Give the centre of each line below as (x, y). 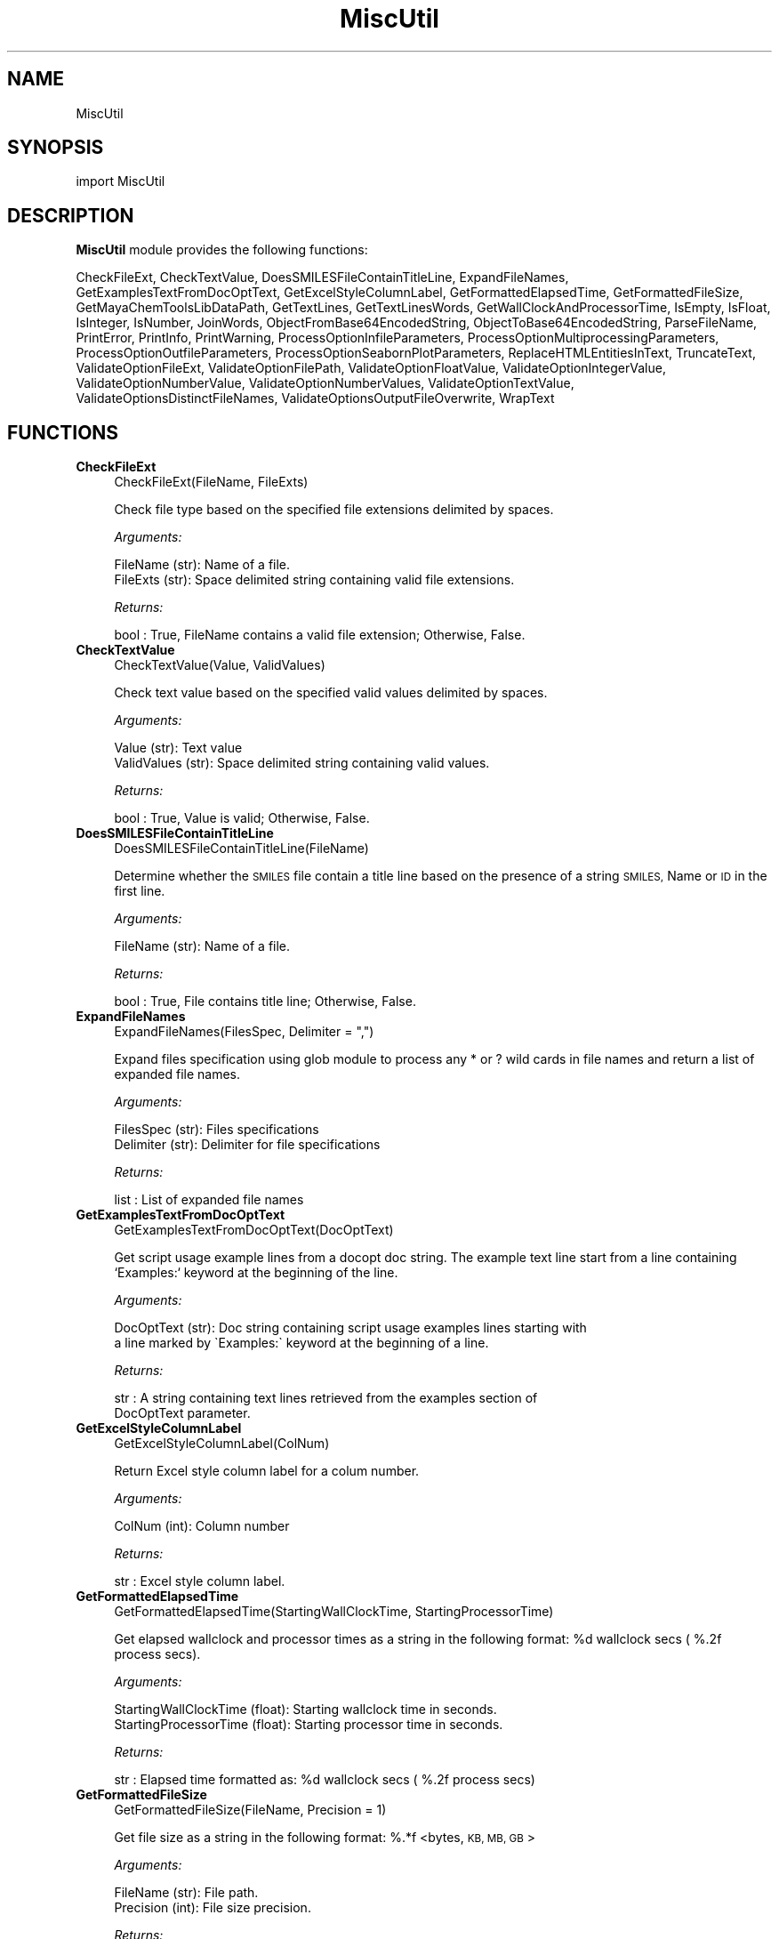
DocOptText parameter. (182, 1413)
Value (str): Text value (178, 748)
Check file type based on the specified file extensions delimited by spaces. (334, 510)
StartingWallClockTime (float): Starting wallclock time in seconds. (305, 1710)
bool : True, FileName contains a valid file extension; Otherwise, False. (320, 635)
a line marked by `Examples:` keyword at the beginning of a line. (301, 1343)
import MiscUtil (120, 181)
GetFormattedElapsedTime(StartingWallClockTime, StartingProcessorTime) (334, 1612)
